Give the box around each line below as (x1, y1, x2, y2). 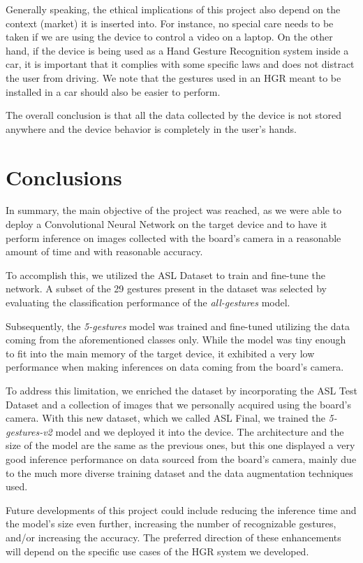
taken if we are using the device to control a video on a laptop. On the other (6, 29, 333, 44)
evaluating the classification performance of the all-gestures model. (6, 295, 290, 310)
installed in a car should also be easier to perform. (6, 84, 221, 99)
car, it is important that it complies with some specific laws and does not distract (6, 57, 355, 71)
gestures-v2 (6, 424, 52, 439)
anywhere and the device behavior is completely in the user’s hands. (6, 121, 297, 136)
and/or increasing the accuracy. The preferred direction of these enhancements (6, 529, 341, 544)
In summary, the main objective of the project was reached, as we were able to (6, 203, 341, 218)
